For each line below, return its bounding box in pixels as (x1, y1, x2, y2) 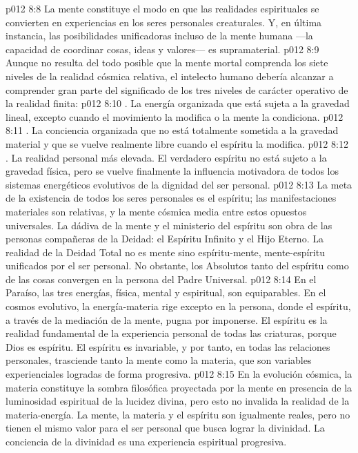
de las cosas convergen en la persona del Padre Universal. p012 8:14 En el (6, 271, 317, 286)
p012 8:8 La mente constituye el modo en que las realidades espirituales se (6, 1, 319, 15)
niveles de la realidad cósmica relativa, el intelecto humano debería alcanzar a (6, 68, 334, 83)
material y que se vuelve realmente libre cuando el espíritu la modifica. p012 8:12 (6, 136, 348, 151)
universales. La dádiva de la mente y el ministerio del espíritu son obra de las (6, 218, 332, 232)
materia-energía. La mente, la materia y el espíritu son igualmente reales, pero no (6, 407, 350, 421)
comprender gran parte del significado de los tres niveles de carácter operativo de (6, 82, 348, 97)
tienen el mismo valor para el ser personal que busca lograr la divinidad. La (6, 421, 325, 435)
